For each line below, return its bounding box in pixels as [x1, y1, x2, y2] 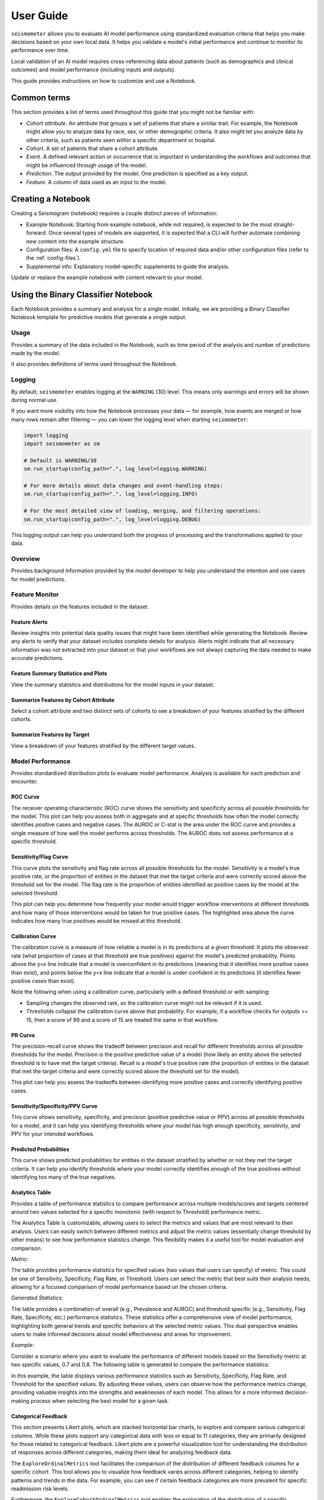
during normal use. [11, 396, 58, 403]
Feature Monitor [11, 590, 59, 599]
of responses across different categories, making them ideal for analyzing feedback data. [11, 1449, 232, 1456]
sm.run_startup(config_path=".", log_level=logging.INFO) [23, 491, 198, 497]
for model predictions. [11, 575, 66, 583]
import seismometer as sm [23, 440, 100, 447]
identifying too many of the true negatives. [11, 1174, 116, 1181]
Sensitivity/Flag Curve [11, 853, 68, 860]
